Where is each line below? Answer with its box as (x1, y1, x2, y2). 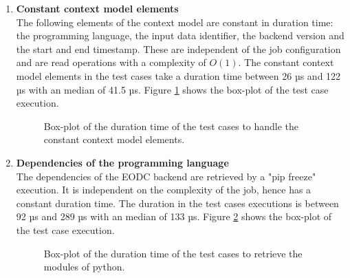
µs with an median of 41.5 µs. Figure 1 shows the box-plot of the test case (16, 82, 329, 96)
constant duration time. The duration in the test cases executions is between (16, 195, 339, 210)
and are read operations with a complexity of (16, 55, 206, 69)
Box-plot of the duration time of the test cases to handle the (43, 118, 299, 133)
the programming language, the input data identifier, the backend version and (16, 28, 344, 43)
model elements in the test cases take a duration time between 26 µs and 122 (16, 68, 341, 83)
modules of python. (43, 259, 125, 274)
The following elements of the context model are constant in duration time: (16, 14, 333, 29)
